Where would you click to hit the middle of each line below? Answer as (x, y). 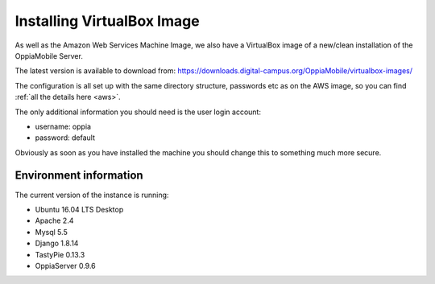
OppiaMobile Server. (49, 56)
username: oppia (63, 126)
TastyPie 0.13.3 (60, 254)
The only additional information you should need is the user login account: (138, 112)
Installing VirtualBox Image (108, 21)
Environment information (79, 176)
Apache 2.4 (54, 220)
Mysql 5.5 (51, 232)
